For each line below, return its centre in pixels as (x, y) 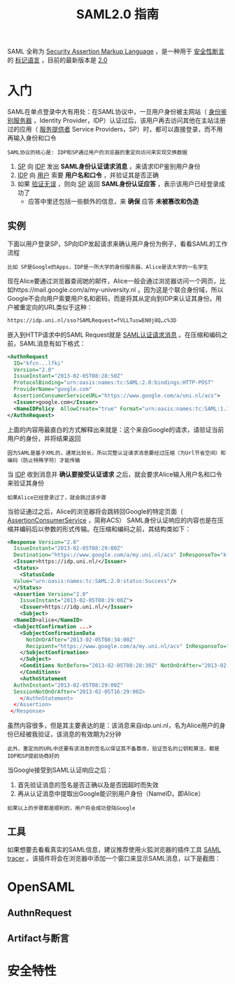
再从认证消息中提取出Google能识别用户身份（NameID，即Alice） (111, 794)
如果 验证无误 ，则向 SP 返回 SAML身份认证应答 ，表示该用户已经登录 (118, 184)
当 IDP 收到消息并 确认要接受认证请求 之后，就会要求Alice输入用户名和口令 (115, 474)
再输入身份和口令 (32, 138)
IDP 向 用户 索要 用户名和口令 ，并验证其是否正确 (88, 175)
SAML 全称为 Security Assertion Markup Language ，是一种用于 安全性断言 (116, 51)
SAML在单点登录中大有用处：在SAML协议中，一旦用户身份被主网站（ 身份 (114, 112)
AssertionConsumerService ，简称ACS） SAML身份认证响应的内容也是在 (113, 520)
